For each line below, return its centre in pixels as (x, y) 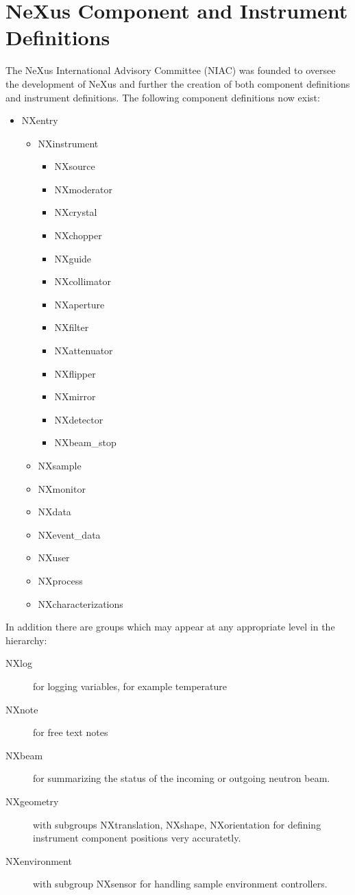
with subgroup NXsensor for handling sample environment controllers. (180, 884)
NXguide (73, 258)
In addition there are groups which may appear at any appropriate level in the (170, 627)
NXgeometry (32, 801)
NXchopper (78, 235)
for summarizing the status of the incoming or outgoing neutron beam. (182, 778)
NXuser (54, 557)
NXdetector (79, 419)
